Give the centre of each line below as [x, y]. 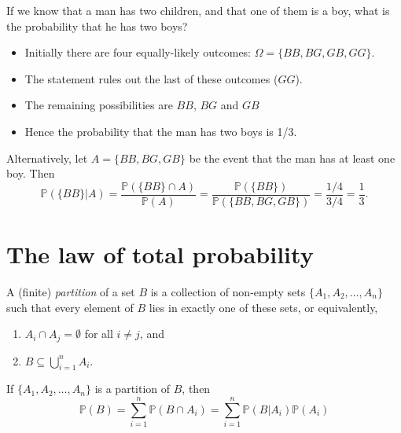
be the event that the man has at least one [292, 158]
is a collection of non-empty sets [228, 291]
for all [99, 334]
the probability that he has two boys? [97, 26]
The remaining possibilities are [99, 105]
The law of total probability [160, 254]
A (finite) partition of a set [71, 291]
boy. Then [31, 173]
